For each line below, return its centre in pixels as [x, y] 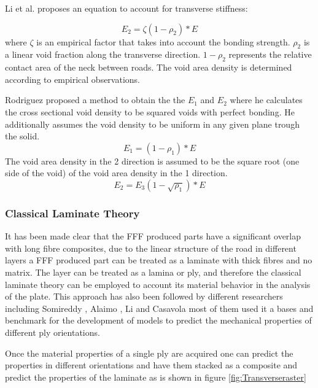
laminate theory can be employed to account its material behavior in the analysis [158, 284]
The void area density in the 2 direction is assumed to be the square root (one [152, 161]
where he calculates [266, 100]
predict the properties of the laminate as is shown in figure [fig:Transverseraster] [156, 377]
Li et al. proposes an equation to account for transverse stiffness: [126, 8]
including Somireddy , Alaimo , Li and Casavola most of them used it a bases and [159, 308]
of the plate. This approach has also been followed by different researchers [144, 296]
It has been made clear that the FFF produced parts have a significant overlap [153, 236]
